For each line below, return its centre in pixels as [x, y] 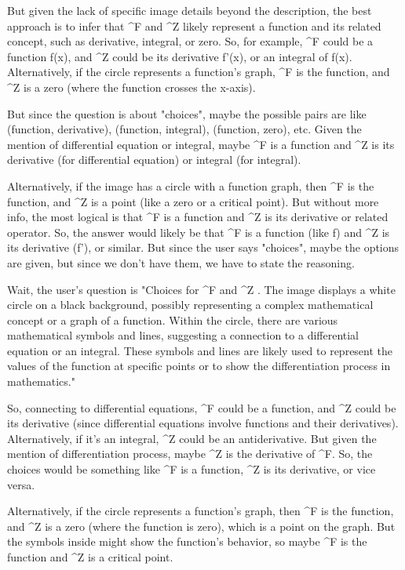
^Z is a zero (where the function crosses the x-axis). [131, 87]
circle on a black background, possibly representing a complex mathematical [190, 305]
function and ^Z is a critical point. [90, 557]
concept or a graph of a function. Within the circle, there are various [173, 319]
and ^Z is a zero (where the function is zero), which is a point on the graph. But [201, 526]
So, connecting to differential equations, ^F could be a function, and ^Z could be [202, 407]
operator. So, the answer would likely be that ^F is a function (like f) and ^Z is [199, 232]
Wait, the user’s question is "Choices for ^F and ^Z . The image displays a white [201, 289]
